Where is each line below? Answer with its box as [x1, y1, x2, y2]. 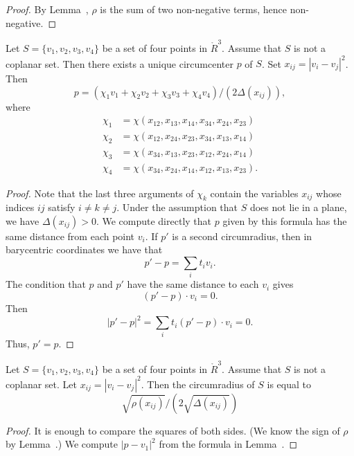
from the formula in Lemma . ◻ [159, 437, 298, 451]
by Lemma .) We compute [6, 437, 118, 451]
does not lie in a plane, [249, 200, 347, 215]
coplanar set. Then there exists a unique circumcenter [6, 56, 233, 70]
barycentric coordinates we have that [6, 242, 163, 257]
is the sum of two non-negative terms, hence [100, 2, 287, 16]
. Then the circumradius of [141, 376, 255, 391]
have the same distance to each [127, 277, 259, 291]
